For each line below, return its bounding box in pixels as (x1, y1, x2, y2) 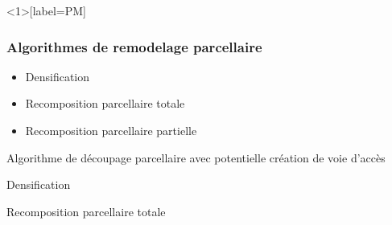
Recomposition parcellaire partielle (25, 122, 197, 138)
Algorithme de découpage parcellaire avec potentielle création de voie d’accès (6, 149, 386, 166)
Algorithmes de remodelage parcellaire (6, 36, 262, 56)
